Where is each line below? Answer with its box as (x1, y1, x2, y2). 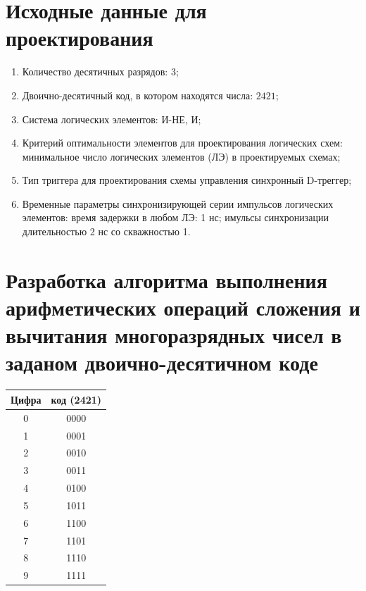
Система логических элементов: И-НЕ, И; (22, 111, 201, 126)
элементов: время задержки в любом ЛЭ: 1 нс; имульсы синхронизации (22, 210, 329, 225)
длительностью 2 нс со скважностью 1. (22, 224, 191, 239)
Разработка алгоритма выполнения (6, 265, 327, 294)
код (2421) (51, 392, 102, 406)
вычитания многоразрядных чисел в (6, 321, 342, 349)
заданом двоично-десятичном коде (6, 348, 318, 377)
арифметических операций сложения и (6, 293, 360, 322)
